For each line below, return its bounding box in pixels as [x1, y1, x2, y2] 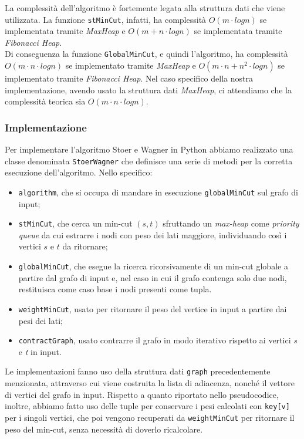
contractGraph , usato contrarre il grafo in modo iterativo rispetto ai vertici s [18, 334, 297, 346]
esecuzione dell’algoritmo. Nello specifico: [5, 166, 153, 178]
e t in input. [18, 345, 62, 357]
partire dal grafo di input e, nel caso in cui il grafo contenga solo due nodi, [18, 271, 287, 283]
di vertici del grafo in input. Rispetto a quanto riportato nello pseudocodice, [5, 388, 279, 400]
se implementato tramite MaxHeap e [65, 59, 196, 72]
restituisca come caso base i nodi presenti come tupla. [18, 283, 212, 295]
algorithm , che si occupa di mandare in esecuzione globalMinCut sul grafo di [18, 185, 298, 198]
